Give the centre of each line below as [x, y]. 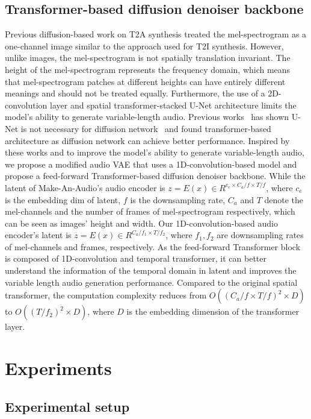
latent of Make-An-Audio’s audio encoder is [85, 187]
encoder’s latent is [38, 235]
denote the [284, 199]
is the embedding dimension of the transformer [213, 311]
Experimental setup [67, 406]
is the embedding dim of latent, [63, 199]
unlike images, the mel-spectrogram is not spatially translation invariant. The [148, 58]
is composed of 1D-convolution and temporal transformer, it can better [136, 258]
